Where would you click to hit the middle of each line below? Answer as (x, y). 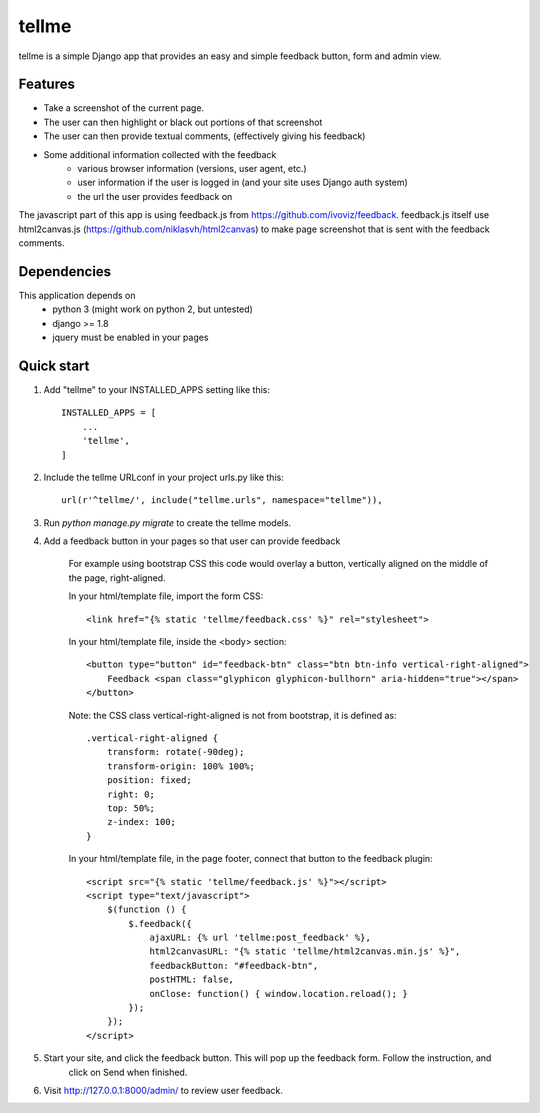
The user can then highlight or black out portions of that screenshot (183, 122)
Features (46, 84)
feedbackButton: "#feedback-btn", (234, 965)
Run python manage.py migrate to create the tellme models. (167, 522)
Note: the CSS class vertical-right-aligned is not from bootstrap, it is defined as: (232, 715)
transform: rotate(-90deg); (175, 752)
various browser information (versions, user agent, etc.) (192, 169)
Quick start (54, 365)
